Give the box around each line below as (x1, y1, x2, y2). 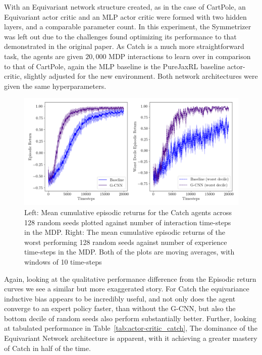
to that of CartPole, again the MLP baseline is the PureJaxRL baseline (4, 61, 225, 71)
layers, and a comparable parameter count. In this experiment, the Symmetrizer (4, 21, 251, 32)
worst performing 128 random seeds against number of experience (24, 236, 227, 247)
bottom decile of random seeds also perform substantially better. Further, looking (4, 313, 256, 323)
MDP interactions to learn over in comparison (109, 50, 251, 61)
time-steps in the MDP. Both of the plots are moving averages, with (24, 246, 235, 257)
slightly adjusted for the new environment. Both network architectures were (24, 71, 258, 81)
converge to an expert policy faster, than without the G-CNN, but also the (4, 303, 236, 314)
